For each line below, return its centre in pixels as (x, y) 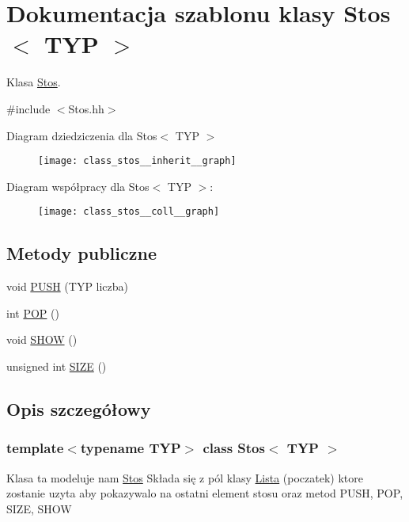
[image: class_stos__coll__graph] (129, 212)
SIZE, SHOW (39, 508)
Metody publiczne (81, 253)
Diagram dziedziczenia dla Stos (82, 135)
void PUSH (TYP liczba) (68, 286)
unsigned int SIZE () (57, 366)
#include (28, 108)
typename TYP (131, 448)
